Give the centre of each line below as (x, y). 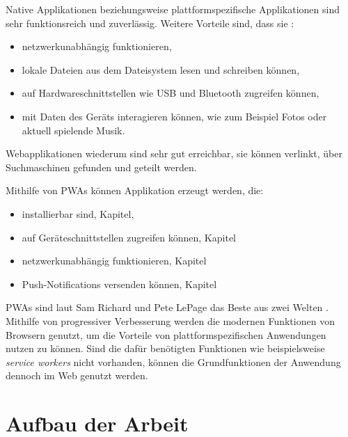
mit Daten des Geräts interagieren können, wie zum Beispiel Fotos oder (174, 116)
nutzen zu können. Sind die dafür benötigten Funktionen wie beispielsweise (165, 348)
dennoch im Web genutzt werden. (77, 375)
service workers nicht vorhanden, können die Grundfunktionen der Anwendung (173, 361)
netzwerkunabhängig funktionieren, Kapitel (114, 261)
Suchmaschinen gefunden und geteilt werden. (101, 167)
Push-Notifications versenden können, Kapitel (119, 284)
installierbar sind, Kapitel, (78, 213)
